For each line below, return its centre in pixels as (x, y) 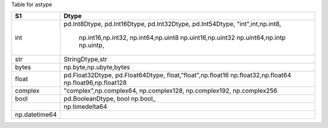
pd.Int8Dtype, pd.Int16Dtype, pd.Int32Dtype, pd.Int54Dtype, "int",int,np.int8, (173, 24)
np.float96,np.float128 (95, 83)
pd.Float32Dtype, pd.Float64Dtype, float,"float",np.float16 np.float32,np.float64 (177, 75)
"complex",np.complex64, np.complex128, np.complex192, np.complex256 (170, 91)
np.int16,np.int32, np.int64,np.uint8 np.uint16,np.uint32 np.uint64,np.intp (182, 38)
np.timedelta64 (85, 107)
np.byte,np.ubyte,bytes (97, 67)
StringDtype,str (85, 59)
